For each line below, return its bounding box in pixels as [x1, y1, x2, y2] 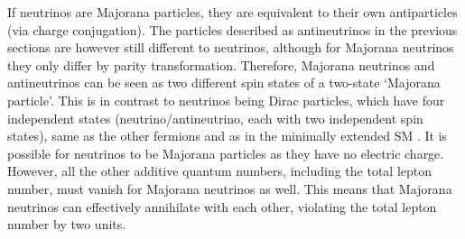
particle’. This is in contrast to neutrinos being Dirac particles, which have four [7, 90, 445, 109]
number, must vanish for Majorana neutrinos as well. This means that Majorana [7, 179, 452, 198]
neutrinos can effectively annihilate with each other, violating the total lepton [7, 197, 437, 216]
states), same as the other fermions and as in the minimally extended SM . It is [7, 126, 448, 145]
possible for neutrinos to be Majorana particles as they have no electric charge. [7, 143, 444, 162]
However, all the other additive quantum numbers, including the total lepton [7, 161, 432, 180]
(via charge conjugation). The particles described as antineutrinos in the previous [7, 20, 458, 39]
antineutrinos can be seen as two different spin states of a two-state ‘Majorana [7, 73, 441, 92]
